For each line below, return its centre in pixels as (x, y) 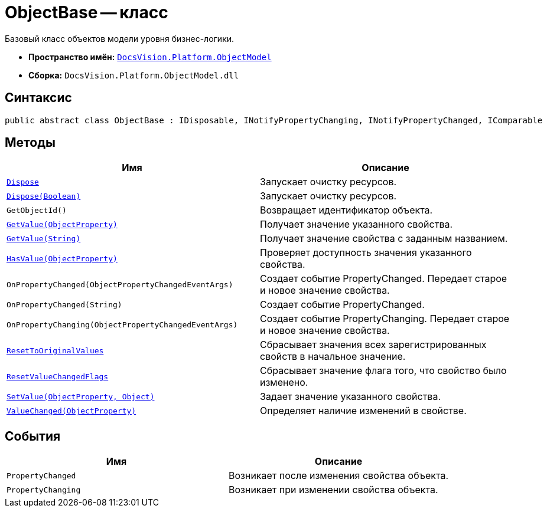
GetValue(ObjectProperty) (62, 224)
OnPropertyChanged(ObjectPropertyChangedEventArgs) (120, 284)
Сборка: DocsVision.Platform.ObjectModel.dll (134, 75)
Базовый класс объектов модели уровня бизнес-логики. (120, 38)
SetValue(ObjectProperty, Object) (81, 396)
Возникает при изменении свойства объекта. (333, 490)
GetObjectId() (37, 210)
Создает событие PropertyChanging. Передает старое (385, 319)
